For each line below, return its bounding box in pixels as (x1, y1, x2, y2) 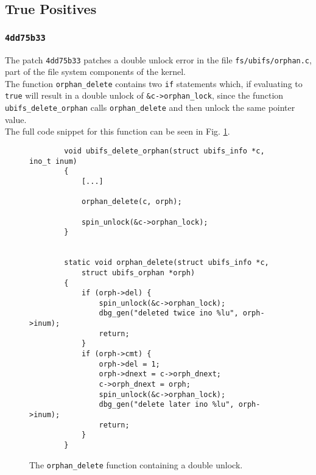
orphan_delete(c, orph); (81, 197, 182, 206)
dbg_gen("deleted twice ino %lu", (99, 309, 239, 318)
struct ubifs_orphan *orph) (81, 268, 195, 277)
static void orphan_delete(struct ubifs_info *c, (64, 258, 269, 267)
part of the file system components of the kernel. (5, 65, 186, 78)
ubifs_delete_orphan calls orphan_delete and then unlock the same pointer (5, 101, 295, 114)
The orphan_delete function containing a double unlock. (29, 458, 243, 471)
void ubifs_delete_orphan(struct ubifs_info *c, (64, 146, 265, 155)
